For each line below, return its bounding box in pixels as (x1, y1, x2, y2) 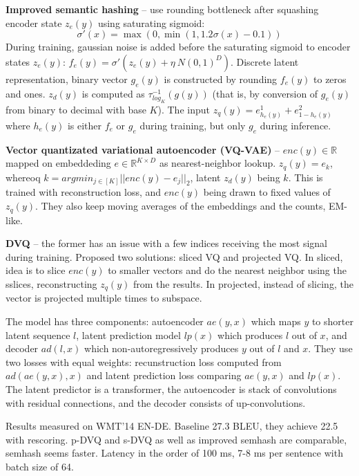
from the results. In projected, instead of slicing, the (133, 276, 353, 291)
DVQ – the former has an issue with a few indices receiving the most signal (6, 236, 327, 250)
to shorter (311, 313, 353, 328)
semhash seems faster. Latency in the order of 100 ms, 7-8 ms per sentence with (6, 446, 343, 460)
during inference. (260, 118, 331, 132)
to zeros (313, 71, 347, 86)
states (6, 54, 30, 68)
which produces (217, 327, 283, 342)
